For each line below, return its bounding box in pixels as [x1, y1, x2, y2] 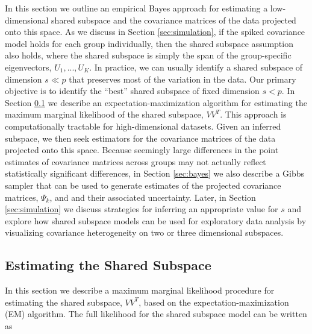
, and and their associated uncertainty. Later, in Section [49, 191, 256, 203]
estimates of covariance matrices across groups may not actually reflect [5, 155, 266, 168]
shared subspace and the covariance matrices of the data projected [51, 13, 296, 26]
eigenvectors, [5, 60, 52, 73]
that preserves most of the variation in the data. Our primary [69, 72, 296, 85]
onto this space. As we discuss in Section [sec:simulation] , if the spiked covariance [5, 25, 305, 38]
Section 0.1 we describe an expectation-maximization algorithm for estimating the [5, 96, 307, 109]
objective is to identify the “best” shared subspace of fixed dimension [5, 84, 260, 97]
